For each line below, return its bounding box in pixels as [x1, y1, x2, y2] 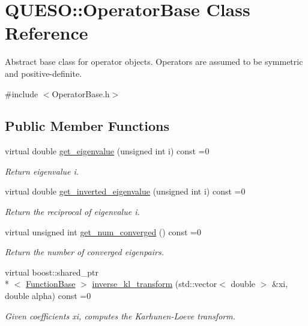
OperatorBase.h [52, 87, 110, 100]
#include [5, 87, 38, 100]
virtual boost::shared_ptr [5, 265, 98, 278]
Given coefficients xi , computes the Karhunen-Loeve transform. [5, 309, 235, 322]
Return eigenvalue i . [5, 165, 79, 177]
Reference [5, 20, 88, 45]
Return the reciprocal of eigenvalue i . [5, 205, 140, 218]
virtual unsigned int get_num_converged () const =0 [5, 225, 201, 238]
